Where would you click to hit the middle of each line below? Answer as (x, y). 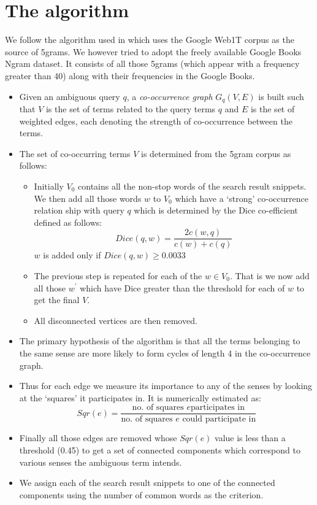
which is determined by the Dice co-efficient (216, 210)
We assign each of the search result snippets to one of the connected (147, 483)
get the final (57, 300)
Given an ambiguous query (70, 96)
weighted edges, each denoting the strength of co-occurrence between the (156, 121)
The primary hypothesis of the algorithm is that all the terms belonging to (160, 341)
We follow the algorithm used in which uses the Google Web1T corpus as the (150, 40)
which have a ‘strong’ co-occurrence (242, 198)
